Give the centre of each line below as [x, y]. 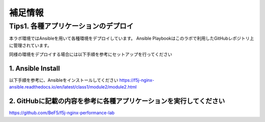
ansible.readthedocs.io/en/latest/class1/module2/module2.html [73, 87]
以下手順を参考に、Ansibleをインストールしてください [64, 80]
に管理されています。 [30, 45]
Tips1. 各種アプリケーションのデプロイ [71, 26]
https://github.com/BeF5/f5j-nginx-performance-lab [62, 113]
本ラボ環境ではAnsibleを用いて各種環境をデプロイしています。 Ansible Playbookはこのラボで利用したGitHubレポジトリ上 [132, 38]
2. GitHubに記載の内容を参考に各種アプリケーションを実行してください [117, 101]
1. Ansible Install [35, 68]
